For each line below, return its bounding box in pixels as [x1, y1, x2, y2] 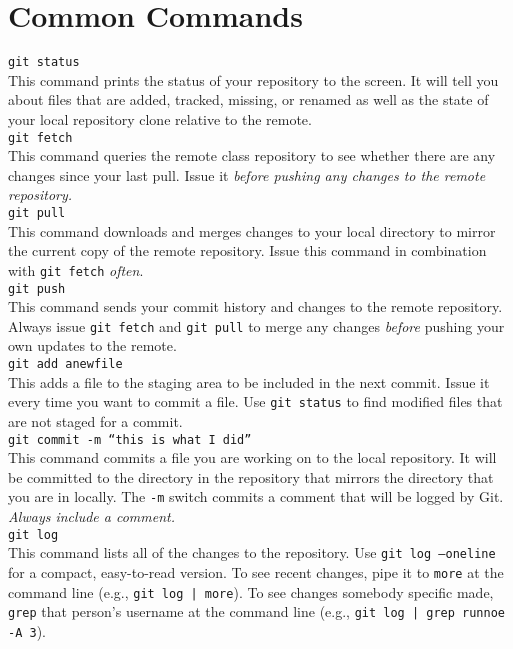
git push [8, 281, 66, 296]
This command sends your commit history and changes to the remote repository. [8, 296, 503, 317]
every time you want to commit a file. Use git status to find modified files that [8, 391, 503, 412]
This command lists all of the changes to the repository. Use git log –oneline [8, 542, 496, 563]
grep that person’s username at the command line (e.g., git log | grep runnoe [8, 601, 505, 622]
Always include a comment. [8, 506, 175, 526]
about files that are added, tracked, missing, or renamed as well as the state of [8, 89, 489, 110]
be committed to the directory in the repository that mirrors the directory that [8, 466, 494, 487]
